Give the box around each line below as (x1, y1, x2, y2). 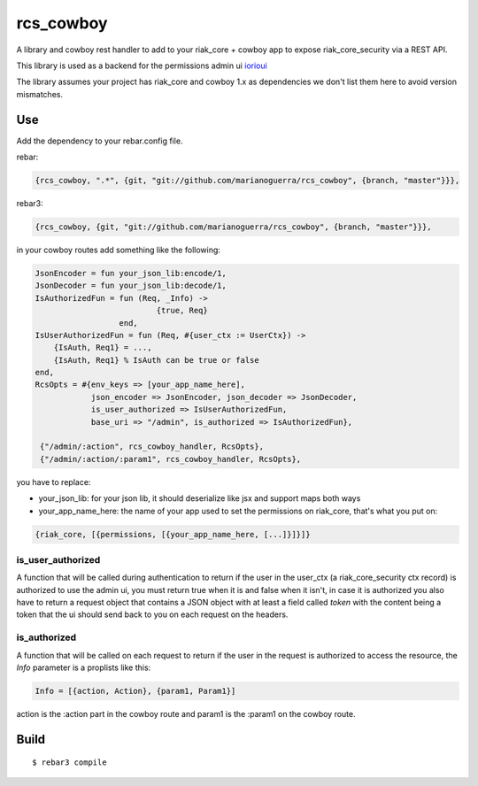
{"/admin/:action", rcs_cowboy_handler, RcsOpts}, (40, 442, 265, 451)
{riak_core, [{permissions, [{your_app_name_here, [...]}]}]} (35, 529, 311, 539)
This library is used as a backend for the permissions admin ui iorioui (16, 60, 267, 71)
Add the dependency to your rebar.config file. (16, 135, 183, 146)
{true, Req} (156, 305, 208, 316)
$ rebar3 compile (32, 758, 107, 767)
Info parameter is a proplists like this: (16, 662, 151, 673)
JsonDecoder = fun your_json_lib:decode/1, (35, 281, 227, 291)
